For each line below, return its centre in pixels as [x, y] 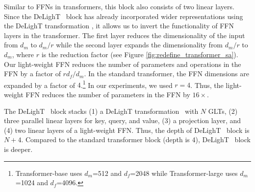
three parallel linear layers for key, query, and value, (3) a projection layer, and [123, 120]
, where [23, 54]
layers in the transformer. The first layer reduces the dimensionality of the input [125, 35]
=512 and [107, 173]
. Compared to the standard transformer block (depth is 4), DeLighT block [136, 139]
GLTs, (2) [223, 111]
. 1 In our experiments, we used [127, 84]
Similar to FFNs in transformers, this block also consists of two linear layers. [119, 6]
